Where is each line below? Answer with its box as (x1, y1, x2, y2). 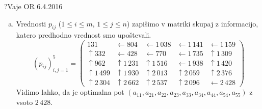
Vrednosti (16, 18, 46, 29)
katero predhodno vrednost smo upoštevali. (16, 30, 151, 40)
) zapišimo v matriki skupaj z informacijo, (126, 18, 258, 29)
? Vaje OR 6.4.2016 (4, 1, 63, 11)
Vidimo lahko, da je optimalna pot (16, 87, 124, 97)
